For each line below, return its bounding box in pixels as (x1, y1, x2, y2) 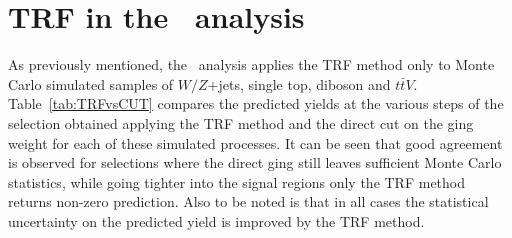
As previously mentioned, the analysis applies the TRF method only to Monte (8, 54, 495, 75)
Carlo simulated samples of (8, 73, 174, 94)
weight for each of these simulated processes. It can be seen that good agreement (8, 132, 503, 153)
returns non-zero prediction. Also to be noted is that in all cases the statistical (8, 191, 489, 212)
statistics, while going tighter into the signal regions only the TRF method (8, 171, 466, 192)
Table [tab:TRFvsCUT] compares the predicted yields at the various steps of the (8, 93, 504, 114)
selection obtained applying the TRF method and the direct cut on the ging (8, 112, 474, 133)
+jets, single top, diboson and (207, 73, 391, 94)
